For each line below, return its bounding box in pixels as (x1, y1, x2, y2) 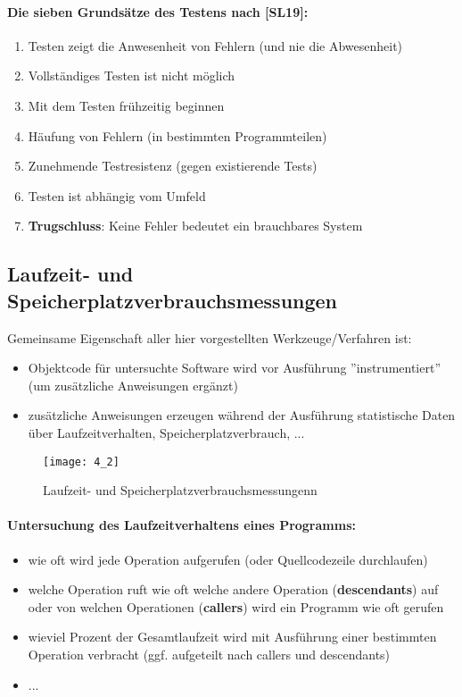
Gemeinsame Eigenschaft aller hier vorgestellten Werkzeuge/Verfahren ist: (7, 328, 412, 347)
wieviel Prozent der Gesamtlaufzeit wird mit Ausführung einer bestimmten (28, 627, 437, 646)
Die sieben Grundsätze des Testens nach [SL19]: (7, 2, 309, 21)
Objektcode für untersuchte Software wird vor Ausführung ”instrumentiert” (28, 358, 441, 377)
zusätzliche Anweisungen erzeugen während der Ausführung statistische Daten (28, 406, 456, 424)
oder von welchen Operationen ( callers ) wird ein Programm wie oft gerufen (28, 597, 444, 616)
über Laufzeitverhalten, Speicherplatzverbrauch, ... (28, 423, 305, 441)
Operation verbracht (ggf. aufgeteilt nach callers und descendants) (28, 644, 391, 663)
